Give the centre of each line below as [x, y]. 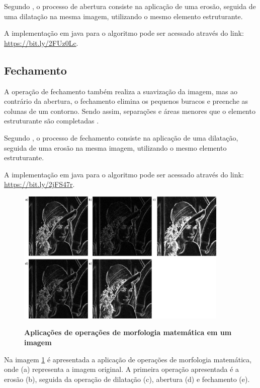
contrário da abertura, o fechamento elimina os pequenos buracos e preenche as [126, 101]
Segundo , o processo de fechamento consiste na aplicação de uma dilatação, [121, 137]
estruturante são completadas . [52, 121]
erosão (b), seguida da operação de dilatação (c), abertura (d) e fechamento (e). [127, 379]
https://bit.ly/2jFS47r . [39, 184]
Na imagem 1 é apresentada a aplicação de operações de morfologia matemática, [128, 359]
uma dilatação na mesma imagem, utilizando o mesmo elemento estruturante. [123, 16]
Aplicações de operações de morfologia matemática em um [128, 332]
